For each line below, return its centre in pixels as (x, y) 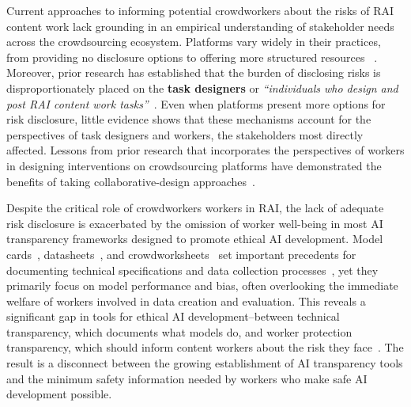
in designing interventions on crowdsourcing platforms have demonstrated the (194, 165)
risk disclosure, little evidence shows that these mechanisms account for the (189, 119)
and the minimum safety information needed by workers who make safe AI (187, 378)
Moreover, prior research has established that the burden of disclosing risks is (194, 72)
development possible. (59, 394)
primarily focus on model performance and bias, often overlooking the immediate (202, 285)
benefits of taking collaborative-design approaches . (131, 181)
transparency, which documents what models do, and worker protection (179, 331)
